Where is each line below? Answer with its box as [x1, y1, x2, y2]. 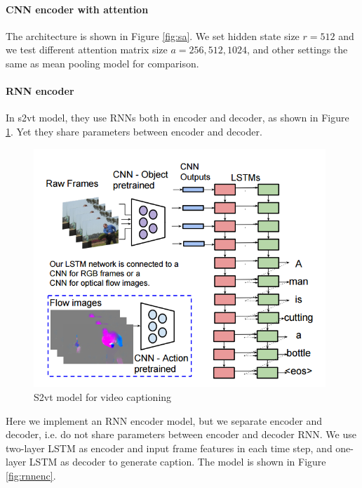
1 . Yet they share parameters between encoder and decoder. [6, 124, 262, 138]
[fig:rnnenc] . [6, 468, 56, 483]
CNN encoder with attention [6, 1, 149, 16]
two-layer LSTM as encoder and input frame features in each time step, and [6, 440, 333, 455]
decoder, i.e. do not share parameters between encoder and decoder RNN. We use [6, 427, 356, 442]
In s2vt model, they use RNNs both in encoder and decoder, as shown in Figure [6, 110, 349, 125]
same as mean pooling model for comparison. [6, 55, 199, 70]
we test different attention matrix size [6, 42, 168, 57]
